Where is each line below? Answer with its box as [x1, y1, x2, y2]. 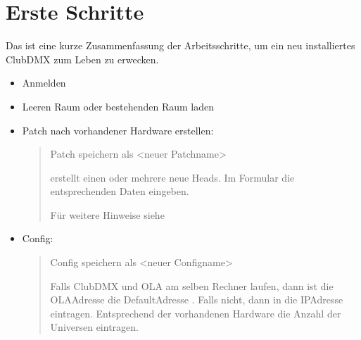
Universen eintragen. [50, 320, 139, 334]
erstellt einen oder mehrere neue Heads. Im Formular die [50, 170, 295, 184]
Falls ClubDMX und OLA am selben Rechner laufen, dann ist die [50, 278, 334, 293]
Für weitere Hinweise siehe [50, 207, 165, 222]
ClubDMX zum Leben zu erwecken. [6, 51, 159, 66]
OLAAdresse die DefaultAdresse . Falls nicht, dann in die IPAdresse [50, 292, 343, 307]
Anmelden [22, 75, 66, 90]
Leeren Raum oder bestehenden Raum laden [22, 99, 214, 113]
